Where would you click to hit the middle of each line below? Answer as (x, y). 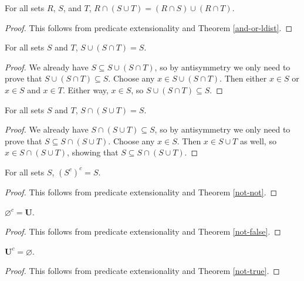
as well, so (258, 140)
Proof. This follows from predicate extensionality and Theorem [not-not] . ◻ (141, 192)
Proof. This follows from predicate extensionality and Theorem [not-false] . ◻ (143, 231)
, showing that (93, 152)
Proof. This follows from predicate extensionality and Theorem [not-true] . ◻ (142, 271)
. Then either (243, 78)
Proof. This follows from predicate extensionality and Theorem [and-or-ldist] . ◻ (148, 27)
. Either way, (85, 89)
